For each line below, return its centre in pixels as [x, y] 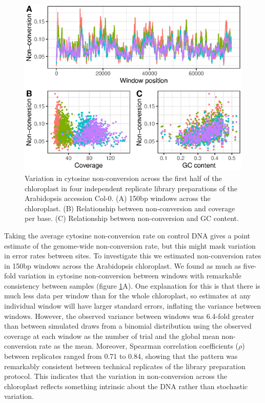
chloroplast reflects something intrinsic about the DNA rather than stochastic [126, 386]
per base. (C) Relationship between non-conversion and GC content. [132, 218]
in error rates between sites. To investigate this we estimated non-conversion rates [133, 256]
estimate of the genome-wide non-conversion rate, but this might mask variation [130, 245]
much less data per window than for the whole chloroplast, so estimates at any [128, 296]
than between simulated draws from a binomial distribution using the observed [128, 326]
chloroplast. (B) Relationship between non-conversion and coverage [130, 208]
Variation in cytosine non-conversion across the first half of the [123, 178]
